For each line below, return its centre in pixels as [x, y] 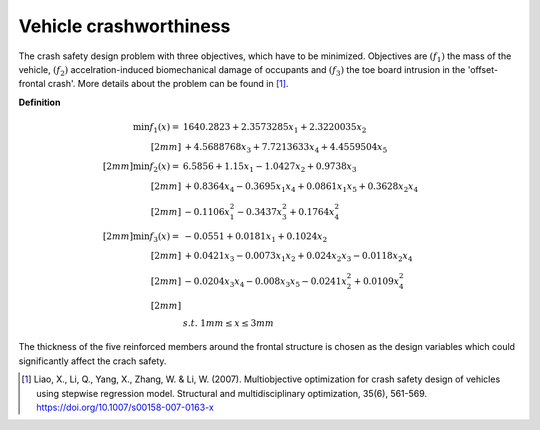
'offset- [483, 69]
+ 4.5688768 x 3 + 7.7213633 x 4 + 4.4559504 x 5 [286, 148]
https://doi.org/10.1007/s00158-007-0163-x [125, 407]
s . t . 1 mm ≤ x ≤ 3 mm [228, 323]
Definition [39, 102]
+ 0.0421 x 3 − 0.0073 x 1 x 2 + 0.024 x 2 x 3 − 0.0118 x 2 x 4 [298, 257]
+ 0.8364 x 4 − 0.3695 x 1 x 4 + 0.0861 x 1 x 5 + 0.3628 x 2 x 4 [301, 187]
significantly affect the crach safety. [92, 361]
